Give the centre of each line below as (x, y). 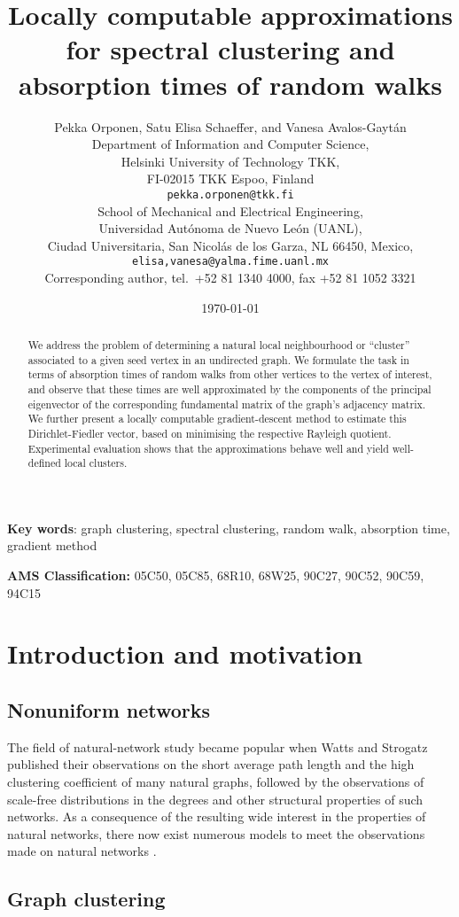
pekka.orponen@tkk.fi (230, 194)
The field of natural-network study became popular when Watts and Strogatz (218, 746)
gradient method (52, 545)
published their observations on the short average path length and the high (211, 764)
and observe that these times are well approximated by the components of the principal (229, 389)
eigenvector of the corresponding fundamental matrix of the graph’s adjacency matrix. (227, 404)
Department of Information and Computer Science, (230, 144)
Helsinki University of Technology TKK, (230, 161)
